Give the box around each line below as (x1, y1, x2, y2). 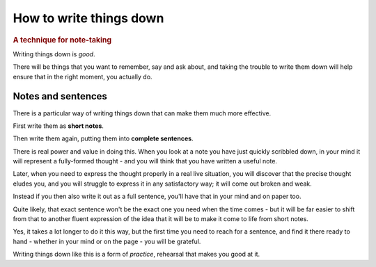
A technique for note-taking (13, 35, 112, 44)
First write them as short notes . (13, 122, 104, 130)
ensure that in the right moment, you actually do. (13, 72, 152, 81)
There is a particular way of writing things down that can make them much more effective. (13, 108, 272, 118)
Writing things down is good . (13, 49, 95, 58)
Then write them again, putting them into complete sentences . (13, 134, 194, 143)
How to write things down (13, 10, 164, 26)
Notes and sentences (13, 90, 108, 102)
